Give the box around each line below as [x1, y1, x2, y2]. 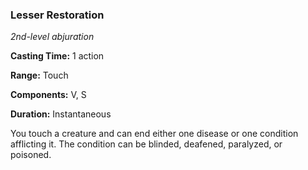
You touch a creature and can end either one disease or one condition [10, 128, 299, 140]
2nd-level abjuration [10, 31, 95, 43]
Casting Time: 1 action [10, 50, 105, 62]
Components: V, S [10, 89, 87, 101]
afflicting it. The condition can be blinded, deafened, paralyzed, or [10, 138, 283, 150]
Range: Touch [10, 69, 69, 82]
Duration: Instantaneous [10, 108, 112, 120]
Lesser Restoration [10, 8, 105, 22]
